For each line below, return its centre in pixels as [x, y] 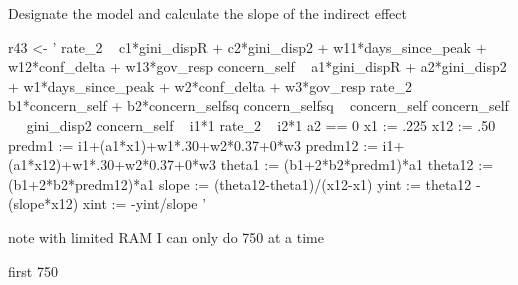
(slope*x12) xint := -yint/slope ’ [107, 203]
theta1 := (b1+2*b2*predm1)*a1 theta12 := [357, 164]
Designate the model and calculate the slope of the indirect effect [207, 13]
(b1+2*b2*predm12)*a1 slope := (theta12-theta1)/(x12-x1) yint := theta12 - [244, 183]
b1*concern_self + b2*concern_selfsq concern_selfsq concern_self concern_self [258, 105]
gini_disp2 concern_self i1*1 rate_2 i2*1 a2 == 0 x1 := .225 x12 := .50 [261, 124]
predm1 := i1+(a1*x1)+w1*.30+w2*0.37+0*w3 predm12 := [193, 144]
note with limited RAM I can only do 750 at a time [166, 236]
